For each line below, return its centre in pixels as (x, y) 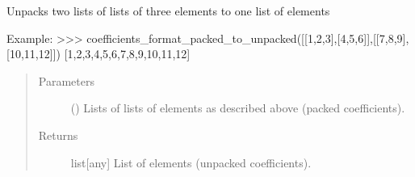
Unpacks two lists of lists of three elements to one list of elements (168, 11)
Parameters (66, 80)
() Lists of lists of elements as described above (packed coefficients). (238, 108)
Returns (58, 135)
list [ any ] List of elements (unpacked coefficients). (191, 162)
